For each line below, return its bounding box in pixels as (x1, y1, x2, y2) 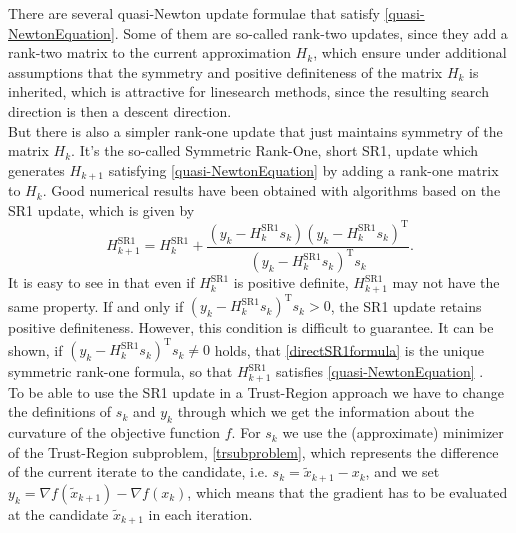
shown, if (8, 339, 63, 360)
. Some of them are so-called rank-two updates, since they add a (114, 22, 508, 43)
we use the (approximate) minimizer (282, 422, 504, 443)
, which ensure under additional (313, 42, 507, 63)
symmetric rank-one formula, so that (8, 361, 233, 382)
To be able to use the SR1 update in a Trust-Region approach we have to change (8, 381, 505, 402)
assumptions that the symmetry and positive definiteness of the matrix (8, 61, 443, 82)
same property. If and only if (8, 295, 184, 316)
